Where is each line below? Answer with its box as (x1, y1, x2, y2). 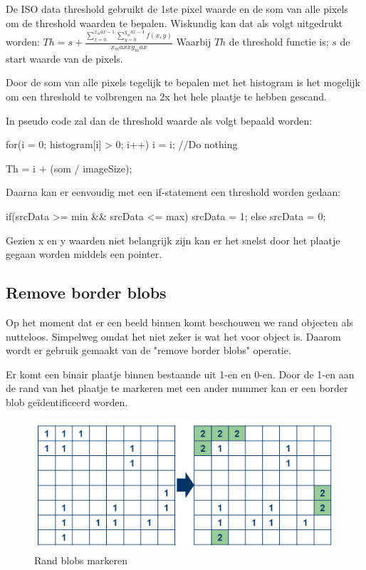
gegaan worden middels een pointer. (6, 247, 162, 261)
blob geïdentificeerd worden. (6, 394, 128, 409)
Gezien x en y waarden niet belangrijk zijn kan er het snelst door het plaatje (6, 232, 340, 247)
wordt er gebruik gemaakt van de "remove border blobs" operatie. (6, 343, 291, 358)
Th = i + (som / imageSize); (6, 160, 132, 175)
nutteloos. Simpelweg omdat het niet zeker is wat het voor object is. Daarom (6, 328, 341, 343)
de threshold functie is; (229, 34, 329, 49)
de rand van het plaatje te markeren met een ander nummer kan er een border (6, 380, 348, 395)
